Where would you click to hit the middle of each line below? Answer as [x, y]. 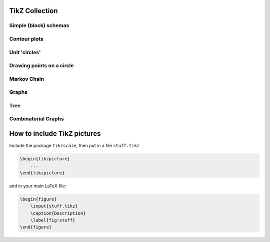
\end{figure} [36, 227]
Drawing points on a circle [41, 66]
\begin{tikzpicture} [45, 159]
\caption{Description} [58, 213]
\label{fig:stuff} [53, 220]
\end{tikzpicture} [42, 173]
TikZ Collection [33, 11]
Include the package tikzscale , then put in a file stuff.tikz [74, 146]
